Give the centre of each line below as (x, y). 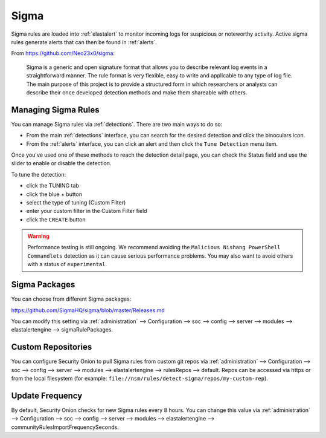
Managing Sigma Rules (55, 110)
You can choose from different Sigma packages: (71, 299)
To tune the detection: (39, 174)
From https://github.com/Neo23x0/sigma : (63, 53)
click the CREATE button (56, 219)
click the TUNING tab (53, 186)
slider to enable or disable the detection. (61, 163)
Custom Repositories (52, 347)
